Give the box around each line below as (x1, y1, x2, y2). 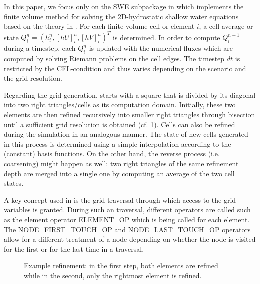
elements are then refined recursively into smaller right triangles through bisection (4, 109, 255, 120)
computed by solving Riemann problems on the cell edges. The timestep (4, 53, 225, 64)
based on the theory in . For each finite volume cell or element (4, 21, 195, 31)
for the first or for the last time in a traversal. (4, 243, 144, 254)
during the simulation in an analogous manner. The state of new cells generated (4, 129, 248, 139)
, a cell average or (199, 21, 253, 31)
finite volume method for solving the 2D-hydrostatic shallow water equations (4, 11, 239, 21)
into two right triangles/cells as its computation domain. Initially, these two (4, 99, 236, 110)
